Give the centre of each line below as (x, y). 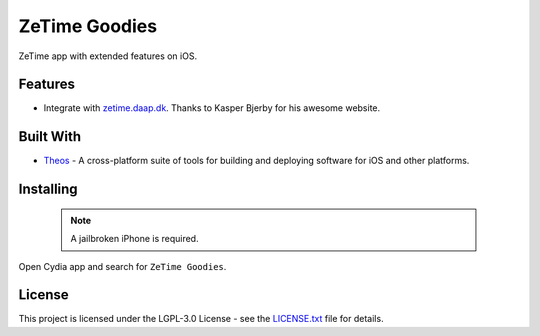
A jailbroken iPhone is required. (134, 239)
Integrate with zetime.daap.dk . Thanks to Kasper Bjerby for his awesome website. (212, 108)
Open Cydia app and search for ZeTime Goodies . (122, 266)
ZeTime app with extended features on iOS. (108, 56)
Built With (50, 136)
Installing (48, 189)
